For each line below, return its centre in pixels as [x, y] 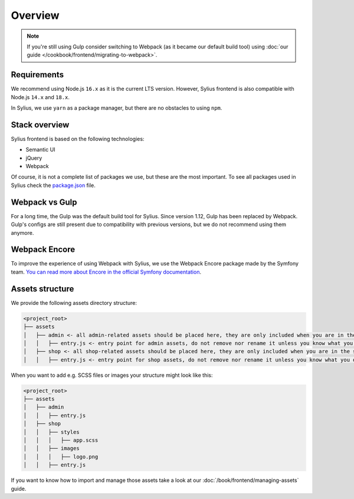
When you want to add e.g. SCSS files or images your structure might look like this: [112, 375]
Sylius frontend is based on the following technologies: [78, 139]
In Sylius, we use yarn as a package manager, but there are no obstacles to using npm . [117, 108]
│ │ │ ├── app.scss [61, 440]
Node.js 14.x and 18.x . [40, 97]
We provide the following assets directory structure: [74, 303]
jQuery [34, 158]
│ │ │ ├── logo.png [61, 457]
